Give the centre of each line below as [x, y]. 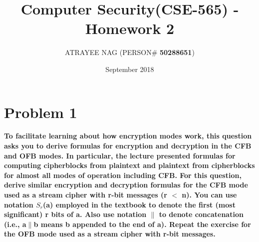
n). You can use [209, 194]
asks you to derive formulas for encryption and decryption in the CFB [128, 146]
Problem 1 [41, 112]
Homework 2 [130, 28]
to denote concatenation [201, 214]
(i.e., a [15, 224]
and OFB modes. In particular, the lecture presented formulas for [120, 155]
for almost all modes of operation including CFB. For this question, [123, 175]
